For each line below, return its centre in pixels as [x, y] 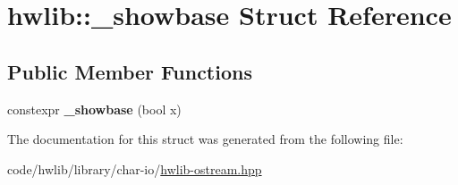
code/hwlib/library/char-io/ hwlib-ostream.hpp [135, 168]
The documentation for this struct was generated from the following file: [205, 139]
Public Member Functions [130, 71]
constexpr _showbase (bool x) [94, 109]
